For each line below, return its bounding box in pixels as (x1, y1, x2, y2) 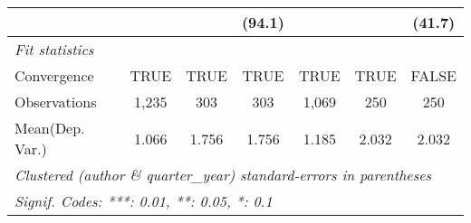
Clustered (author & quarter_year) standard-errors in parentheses (14, 164, 432, 185)
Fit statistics (14, 39, 94, 60)
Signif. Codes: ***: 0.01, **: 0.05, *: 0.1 (14, 190, 273, 211)
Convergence (14, 65, 94, 86)
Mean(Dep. (14, 117, 85, 138)
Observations (14, 91, 97, 112)
